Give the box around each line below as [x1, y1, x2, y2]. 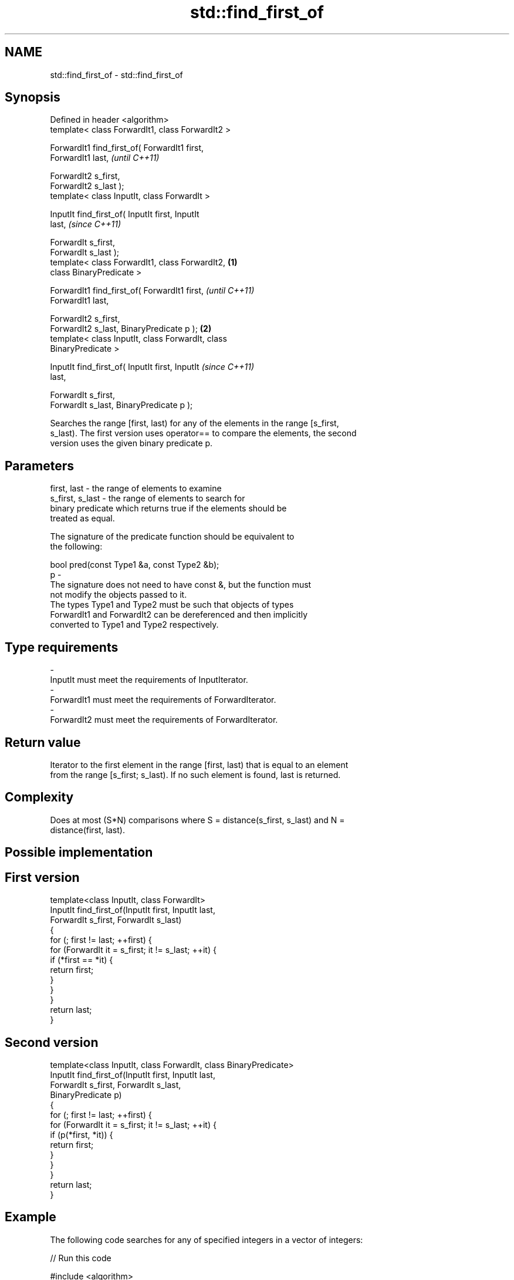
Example [5, 1210, 56, 1225]
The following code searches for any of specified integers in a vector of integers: [50, 1234, 363, 1245]
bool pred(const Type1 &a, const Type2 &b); [50, 560, 219, 570]
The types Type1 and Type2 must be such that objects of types [50, 599, 294, 610]
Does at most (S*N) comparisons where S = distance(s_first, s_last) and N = [50, 814, 345, 825]
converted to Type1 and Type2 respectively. [50, 619, 219, 630]
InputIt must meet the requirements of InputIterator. [50, 675, 248, 685]
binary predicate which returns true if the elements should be [50, 503, 287, 514]
